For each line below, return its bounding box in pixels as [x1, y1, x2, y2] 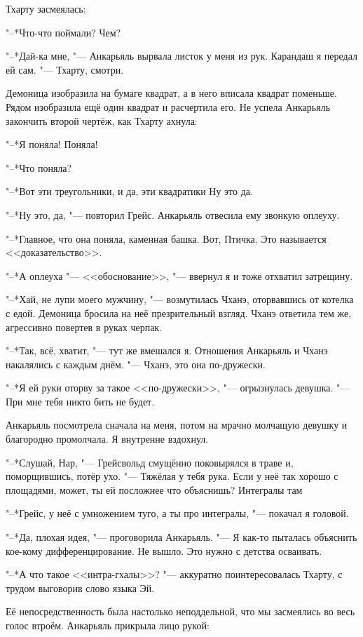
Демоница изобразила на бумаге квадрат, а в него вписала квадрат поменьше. [6, 86, 337, 100]
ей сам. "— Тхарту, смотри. [6, 62, 124, 76]
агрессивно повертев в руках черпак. [6, 319, 163, 334]
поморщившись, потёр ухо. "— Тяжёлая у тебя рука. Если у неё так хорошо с [6, 469, 338, 483]
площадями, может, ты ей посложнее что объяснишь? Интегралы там [6, 482, 303, 497]
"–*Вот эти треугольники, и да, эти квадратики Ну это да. [6, 184, 253, 199]
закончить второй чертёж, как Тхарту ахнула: [6, 113, 198, 128]
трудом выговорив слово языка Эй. [6, 580, 155, 595]
